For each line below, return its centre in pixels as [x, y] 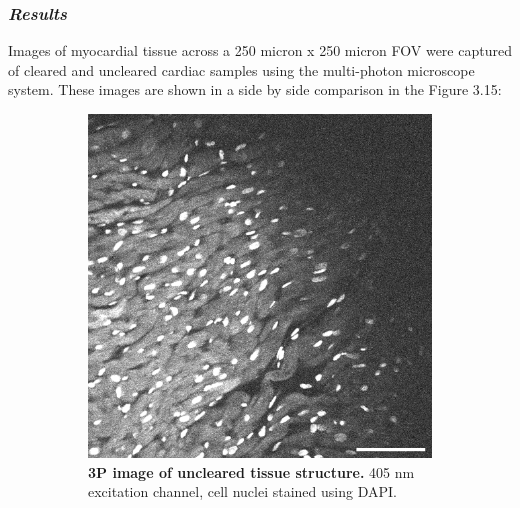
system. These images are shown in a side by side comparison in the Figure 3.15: [255, 89]
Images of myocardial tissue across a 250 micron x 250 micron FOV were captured [260, 50]
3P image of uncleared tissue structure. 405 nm [251, 471]
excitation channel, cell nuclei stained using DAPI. [242, 491]
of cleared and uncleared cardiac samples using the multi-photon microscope [241, 69]
